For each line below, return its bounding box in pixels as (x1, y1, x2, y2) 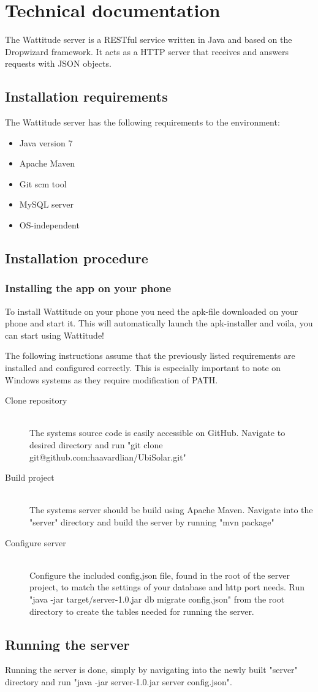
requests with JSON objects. (5, 57, 112, 70)
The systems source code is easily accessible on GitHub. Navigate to (29, 426, 286, 439)
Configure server (5, 536, 66, 549)
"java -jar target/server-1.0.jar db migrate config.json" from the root (29, 592, 285, 605)
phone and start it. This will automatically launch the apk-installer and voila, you (5, 317, 313, 329)
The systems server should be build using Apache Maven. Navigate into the (29, 503, 313, 516)
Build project (5, 471, 55, 484)
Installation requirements (5, 87, 168, 106)
